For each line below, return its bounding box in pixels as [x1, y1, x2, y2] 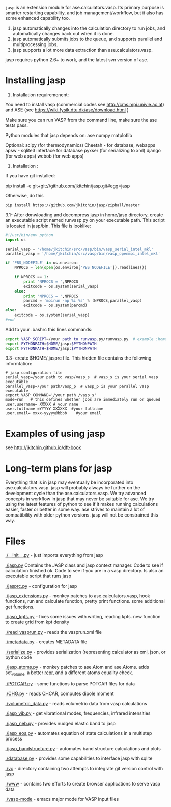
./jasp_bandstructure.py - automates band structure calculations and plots [5, 746, 161, 752]
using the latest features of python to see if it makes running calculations [5, 501, 158, 507]
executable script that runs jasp [5, 573, 72, 579]
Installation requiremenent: [12, 92, 69, 98]
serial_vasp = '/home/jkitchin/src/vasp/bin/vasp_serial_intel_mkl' [5, 246, 154, 252]
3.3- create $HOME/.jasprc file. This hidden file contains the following [5, 355, 152, 361]
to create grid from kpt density [5, 619, 70, 625]
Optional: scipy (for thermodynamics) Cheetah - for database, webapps [5, 142, 156, 148]
